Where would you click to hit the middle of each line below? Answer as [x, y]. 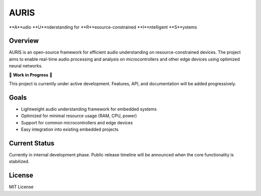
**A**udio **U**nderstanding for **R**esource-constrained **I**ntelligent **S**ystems [103, 27]
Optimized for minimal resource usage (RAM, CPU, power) [79, 116]
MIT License [21, 187]
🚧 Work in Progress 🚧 [31, 75]
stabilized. [19, 162]
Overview [24, 41]
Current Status [32, 143]
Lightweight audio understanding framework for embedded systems [89, 109]
